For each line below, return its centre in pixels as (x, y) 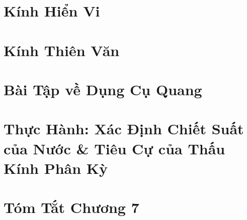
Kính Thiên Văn (62, 50)
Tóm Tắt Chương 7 (71, 207)
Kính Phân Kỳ (56, 168)
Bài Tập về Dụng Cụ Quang (103, 89)
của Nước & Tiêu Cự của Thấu (114, 148)
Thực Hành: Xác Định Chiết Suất (124, 129)
